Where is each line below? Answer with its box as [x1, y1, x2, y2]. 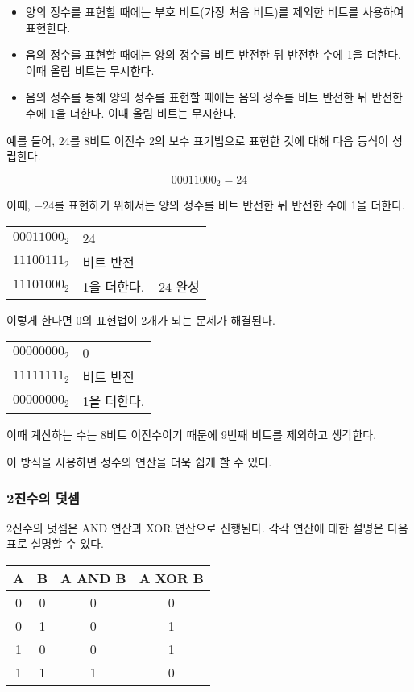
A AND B [60, 568, 126, 587]
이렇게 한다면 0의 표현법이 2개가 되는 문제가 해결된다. [6, 311, 275, 328]
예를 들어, [6, 131, 56, 148]
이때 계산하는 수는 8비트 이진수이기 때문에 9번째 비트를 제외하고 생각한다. [6, 426, 377, 443]
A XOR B [139, 568, 204, 587]
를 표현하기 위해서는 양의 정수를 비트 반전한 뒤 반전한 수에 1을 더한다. [54, 197, 405, 213]
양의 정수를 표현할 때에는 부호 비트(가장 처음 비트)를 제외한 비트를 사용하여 [25, 3, 404, 19]
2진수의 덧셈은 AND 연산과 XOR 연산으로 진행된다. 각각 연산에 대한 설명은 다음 [6, 519, 408, 536]
